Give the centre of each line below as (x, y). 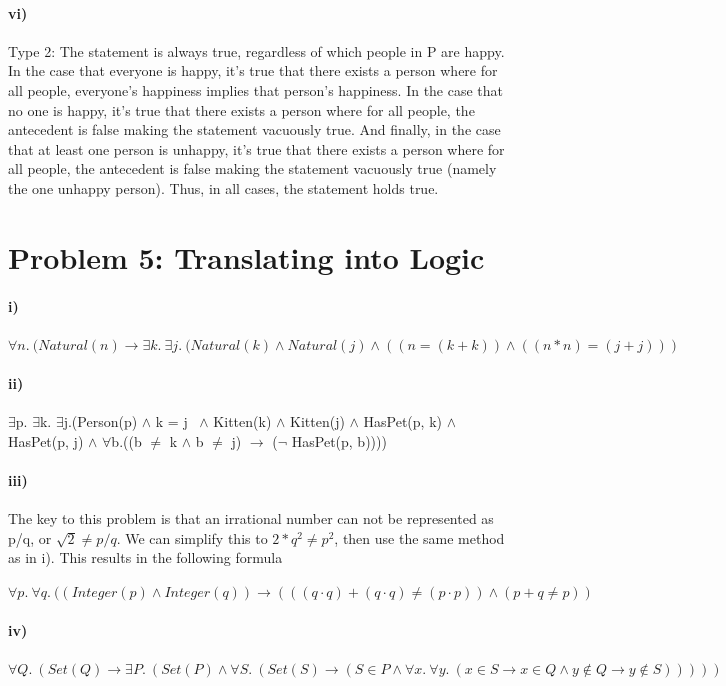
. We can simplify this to (192, 537)
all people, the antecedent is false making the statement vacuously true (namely (252, 168)
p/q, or (30, 537)
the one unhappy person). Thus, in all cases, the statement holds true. (223, 187)
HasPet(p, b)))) (339, 440)
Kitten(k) (242, 421)
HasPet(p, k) (402, 421)
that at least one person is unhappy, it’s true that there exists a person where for (256, 148)
